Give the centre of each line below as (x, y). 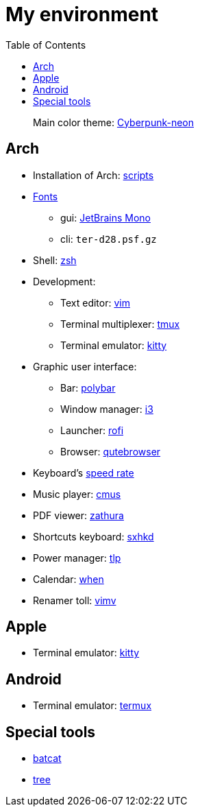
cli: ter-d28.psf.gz (109, 239)
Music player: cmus (77, 494)
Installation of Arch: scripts (93, 175)
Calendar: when (68, 579)
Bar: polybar (88, 387)
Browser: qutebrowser (111, 451)
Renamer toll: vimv (75, 600)
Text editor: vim (95, 302)
